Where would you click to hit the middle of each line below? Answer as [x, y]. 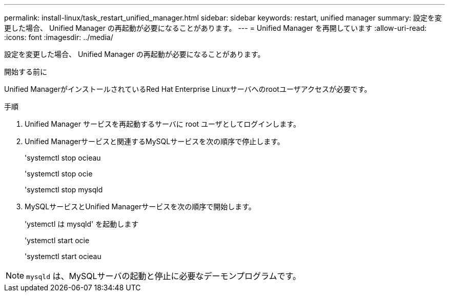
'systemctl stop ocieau [63, 158]
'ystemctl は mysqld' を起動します [82, 224]
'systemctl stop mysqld [64, 190]
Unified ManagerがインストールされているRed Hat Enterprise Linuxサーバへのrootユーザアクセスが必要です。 [188, 89]
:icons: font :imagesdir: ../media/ [59, 37]
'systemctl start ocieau [63, 256]
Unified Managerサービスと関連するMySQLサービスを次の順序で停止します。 [155, 141]
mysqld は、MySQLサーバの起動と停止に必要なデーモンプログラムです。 [164, 276]
